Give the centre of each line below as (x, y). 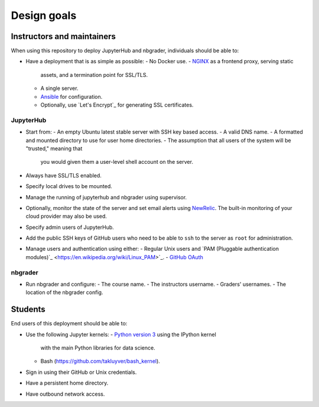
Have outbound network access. (65, 394)
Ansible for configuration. (71, 96)
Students (28, 310)
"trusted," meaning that (54, 148)
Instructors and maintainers (64, 36)
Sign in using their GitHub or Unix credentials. (81, 372)
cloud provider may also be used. (66, 217)
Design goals (44, 15)
